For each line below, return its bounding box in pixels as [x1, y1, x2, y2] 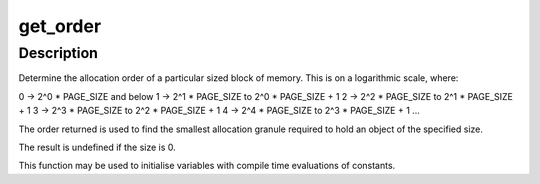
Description [18, 44, 99, 62]
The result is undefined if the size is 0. [18, 141, 177, 153]
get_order [18, 15, 102, 37]
